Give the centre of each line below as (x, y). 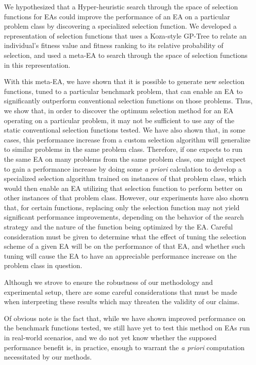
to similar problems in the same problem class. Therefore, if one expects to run (123, 149)
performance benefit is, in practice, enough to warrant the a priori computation (124, 347)
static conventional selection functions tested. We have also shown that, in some (125, 130)
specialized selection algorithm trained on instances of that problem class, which (125, 178)
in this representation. (37, 65)
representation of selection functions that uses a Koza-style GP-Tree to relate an (126, 35)
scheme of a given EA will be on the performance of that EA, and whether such (125, 246)
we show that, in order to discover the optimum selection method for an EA (119, 110)
